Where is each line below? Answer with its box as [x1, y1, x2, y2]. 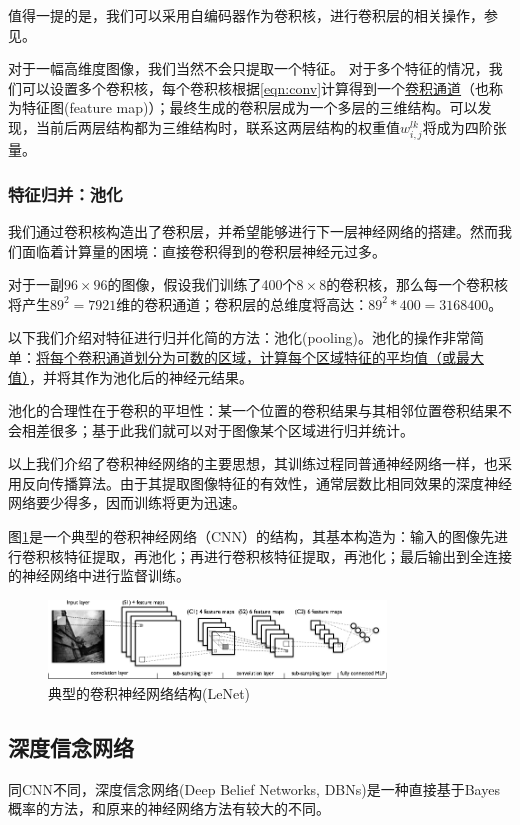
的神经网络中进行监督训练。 [8, 565, 190, 586]
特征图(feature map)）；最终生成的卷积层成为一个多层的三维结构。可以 [21, 97, 478, 118]
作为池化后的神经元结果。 [84, 366, 253, 387]
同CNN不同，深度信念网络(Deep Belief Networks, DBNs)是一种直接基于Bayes [8, 778, 500, 799]
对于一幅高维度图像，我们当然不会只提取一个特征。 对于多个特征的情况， [8, 58, 489, 79]
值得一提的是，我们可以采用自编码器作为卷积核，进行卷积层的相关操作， [8, 5, 484, 25]
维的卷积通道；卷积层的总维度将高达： [116, 293, 369, 314]
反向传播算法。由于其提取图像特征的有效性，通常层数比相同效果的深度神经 [21, 472, 512, 493]
